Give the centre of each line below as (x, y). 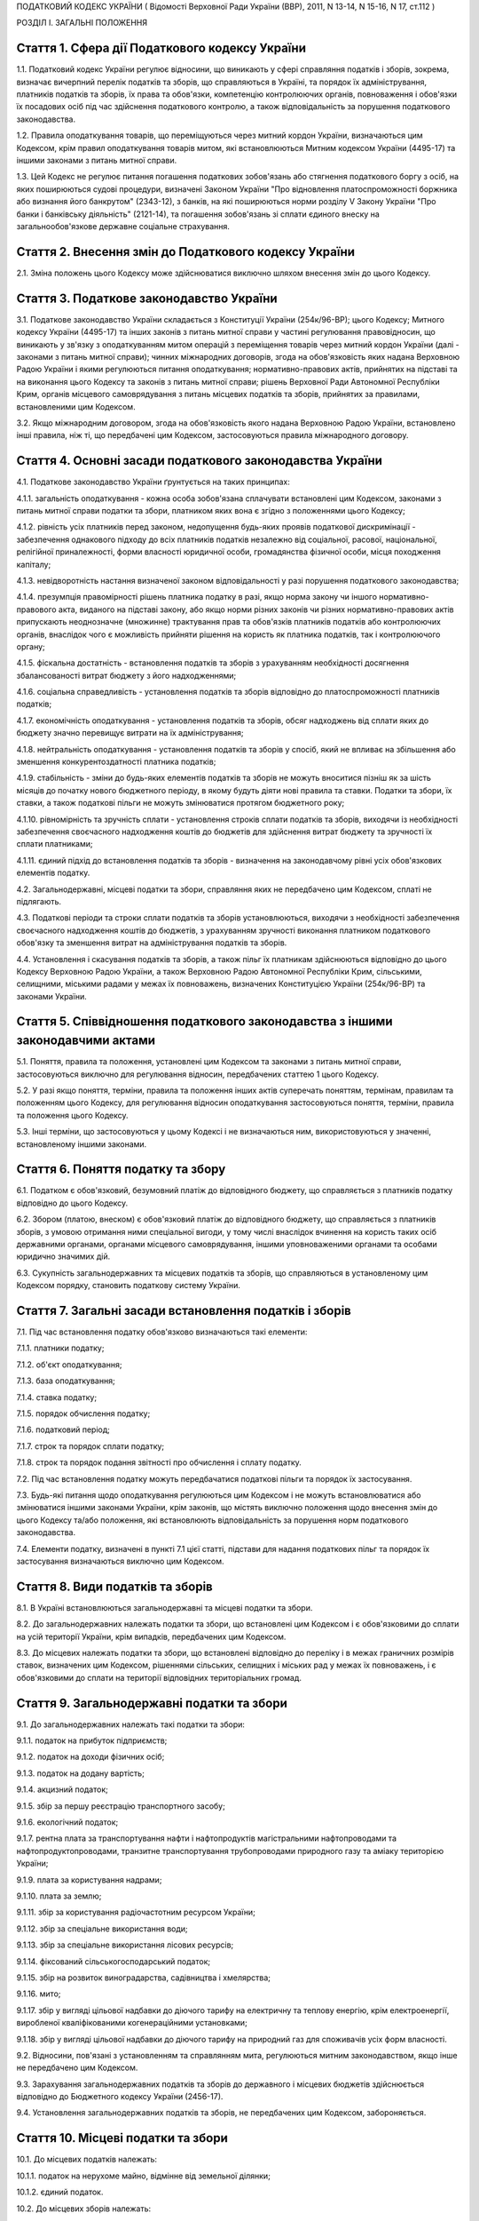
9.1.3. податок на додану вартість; (81, 1773)
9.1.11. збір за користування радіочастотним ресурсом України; (136, 1912)
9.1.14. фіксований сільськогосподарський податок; (114, 1961)
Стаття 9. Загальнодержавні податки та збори (152, 1703)
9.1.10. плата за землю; (59, 1896)
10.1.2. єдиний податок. (60, 2192)
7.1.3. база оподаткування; (66, 1381)
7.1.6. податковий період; (63, 1429)
